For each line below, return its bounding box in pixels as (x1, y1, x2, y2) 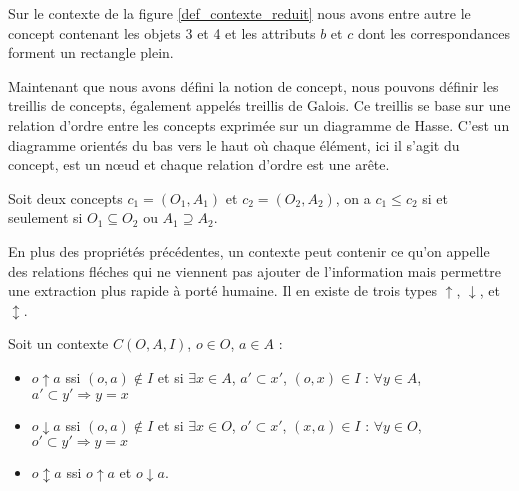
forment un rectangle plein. (8, 42, 174, 63)
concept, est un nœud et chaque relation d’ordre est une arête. (8, 154, 390, 175)
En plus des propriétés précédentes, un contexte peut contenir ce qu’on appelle (8, 240, 490, 261)
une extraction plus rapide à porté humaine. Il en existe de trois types (8, 280, 438, 301)
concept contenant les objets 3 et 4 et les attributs (8, 22, 316, 43)
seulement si (8, 207, 83, 228)
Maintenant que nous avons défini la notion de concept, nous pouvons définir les (8, 75, 499, 96)
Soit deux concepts (8, 187, 123, 208)
